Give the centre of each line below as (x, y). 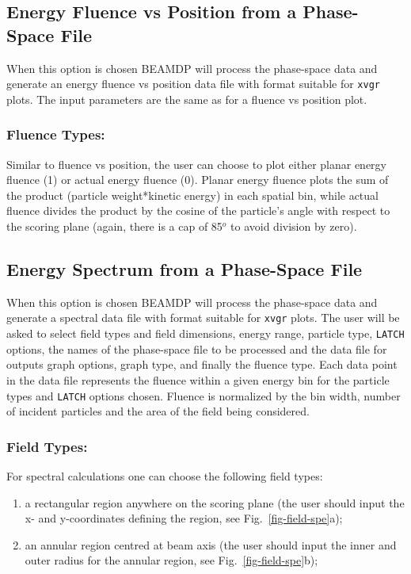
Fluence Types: (56, 134)
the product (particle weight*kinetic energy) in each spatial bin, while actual (192, 195)
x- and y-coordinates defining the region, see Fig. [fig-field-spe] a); (184, 518)
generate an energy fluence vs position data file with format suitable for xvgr (193, 84)
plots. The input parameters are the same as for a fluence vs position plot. (187, 99)
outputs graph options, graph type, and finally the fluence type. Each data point (202, 364)
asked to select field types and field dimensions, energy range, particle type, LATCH (205, 333)
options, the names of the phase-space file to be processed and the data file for (197, 348)
